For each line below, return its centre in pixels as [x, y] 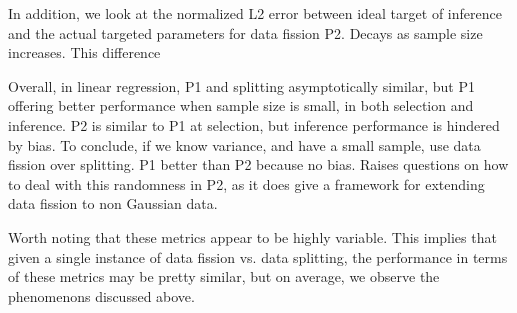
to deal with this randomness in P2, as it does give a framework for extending [246, 183]
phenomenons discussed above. [101, 295]
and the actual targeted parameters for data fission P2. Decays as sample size [245, 32]
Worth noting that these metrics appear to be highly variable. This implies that [252, 236]
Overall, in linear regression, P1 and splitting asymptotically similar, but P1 [241, 85]
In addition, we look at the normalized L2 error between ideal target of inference [255, 13]
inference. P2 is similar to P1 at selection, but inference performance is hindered [254, 124]
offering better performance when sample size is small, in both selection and [241, 105]
